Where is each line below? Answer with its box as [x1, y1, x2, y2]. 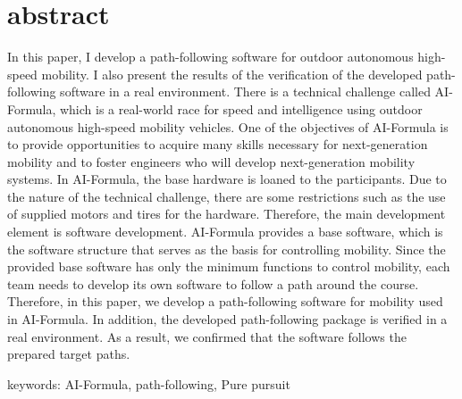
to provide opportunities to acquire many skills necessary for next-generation [7, 135, 428, 154]
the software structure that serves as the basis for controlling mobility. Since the [7, 239, 446, 258]
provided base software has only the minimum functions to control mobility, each [7, 257, 450, 276]
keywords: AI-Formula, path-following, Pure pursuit [7, 374, 290, 393]
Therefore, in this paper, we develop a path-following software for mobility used [7, 292, 443, 311]
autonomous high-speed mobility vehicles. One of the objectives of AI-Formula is [7, 117, 449, 136]
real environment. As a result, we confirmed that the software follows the [7, 327, 407, 345]
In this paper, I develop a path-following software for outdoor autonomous [7, 47, 414, 66]
